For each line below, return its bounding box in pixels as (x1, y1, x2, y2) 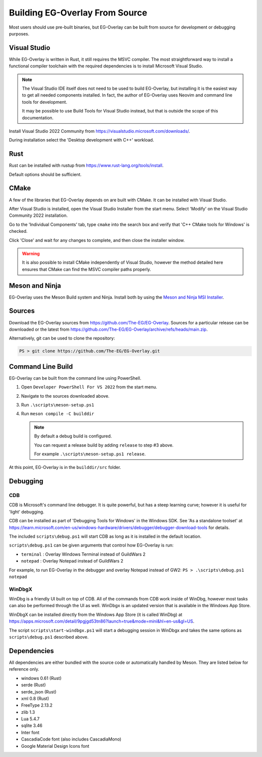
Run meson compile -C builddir (21, 411, 95, 417)
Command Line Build (9, 362, 73, 370)
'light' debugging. (9, 509, 45, 515)
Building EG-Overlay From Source (9, 7, 147, 18)
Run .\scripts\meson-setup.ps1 (21, 402, 95, 407)
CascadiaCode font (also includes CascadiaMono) (21, 736, 121, 742)
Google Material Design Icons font (21, 743, 90, 749)
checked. (9, 228, 28, 234)
